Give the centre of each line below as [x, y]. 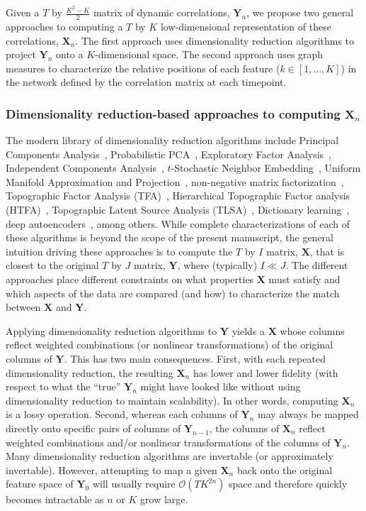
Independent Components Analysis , [85, 168]
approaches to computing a [64, 26]
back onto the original [285, 469]
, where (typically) [217, 265]
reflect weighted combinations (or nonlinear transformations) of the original [170, 345]
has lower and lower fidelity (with [265, 372]
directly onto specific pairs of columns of [93, 428]
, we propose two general [300, 12]
